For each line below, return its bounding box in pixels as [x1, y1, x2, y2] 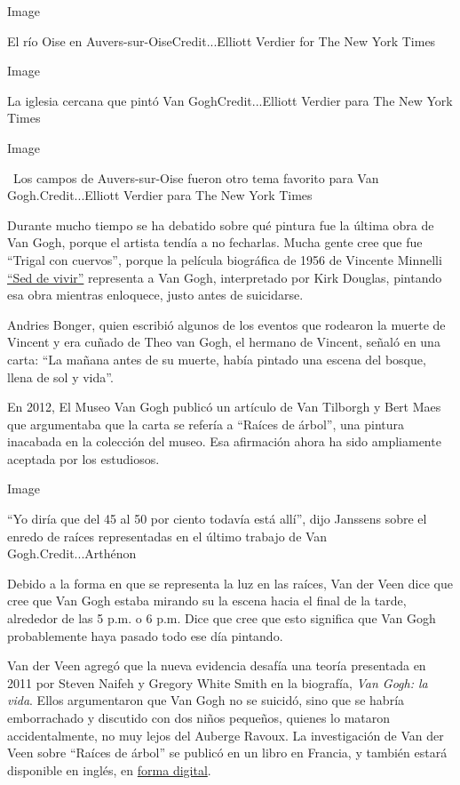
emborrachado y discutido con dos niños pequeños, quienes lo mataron [7, 709, 391, 726]
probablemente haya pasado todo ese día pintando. [7, 626, 283, 645]
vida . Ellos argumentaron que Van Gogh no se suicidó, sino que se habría [7, 691, 405, 709]
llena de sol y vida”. [7, 367, 114, 386]
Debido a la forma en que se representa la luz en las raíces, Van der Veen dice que [7, 573, 453, 592]
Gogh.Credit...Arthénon [7, 544, 137, 563]
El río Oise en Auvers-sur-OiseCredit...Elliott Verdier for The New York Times [7, 31, 436, 50]
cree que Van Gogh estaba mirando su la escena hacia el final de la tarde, [7, 591, 407, 610]
